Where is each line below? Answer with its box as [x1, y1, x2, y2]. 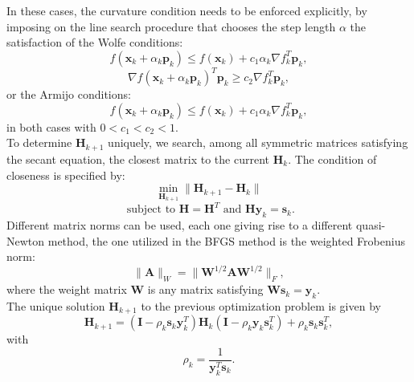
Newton [6, 232, 45, 249]
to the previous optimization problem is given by [141, 297, 381, 314]
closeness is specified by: [6, 166, 125, 183]
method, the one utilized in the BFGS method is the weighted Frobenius [47, 232, 405, 249]
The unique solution [6, 297, 105, 314]
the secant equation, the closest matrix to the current [6, 150, 269, 167]
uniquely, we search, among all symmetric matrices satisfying [108, 134, 408, 151]
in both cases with [6, 118, 96, 135]
